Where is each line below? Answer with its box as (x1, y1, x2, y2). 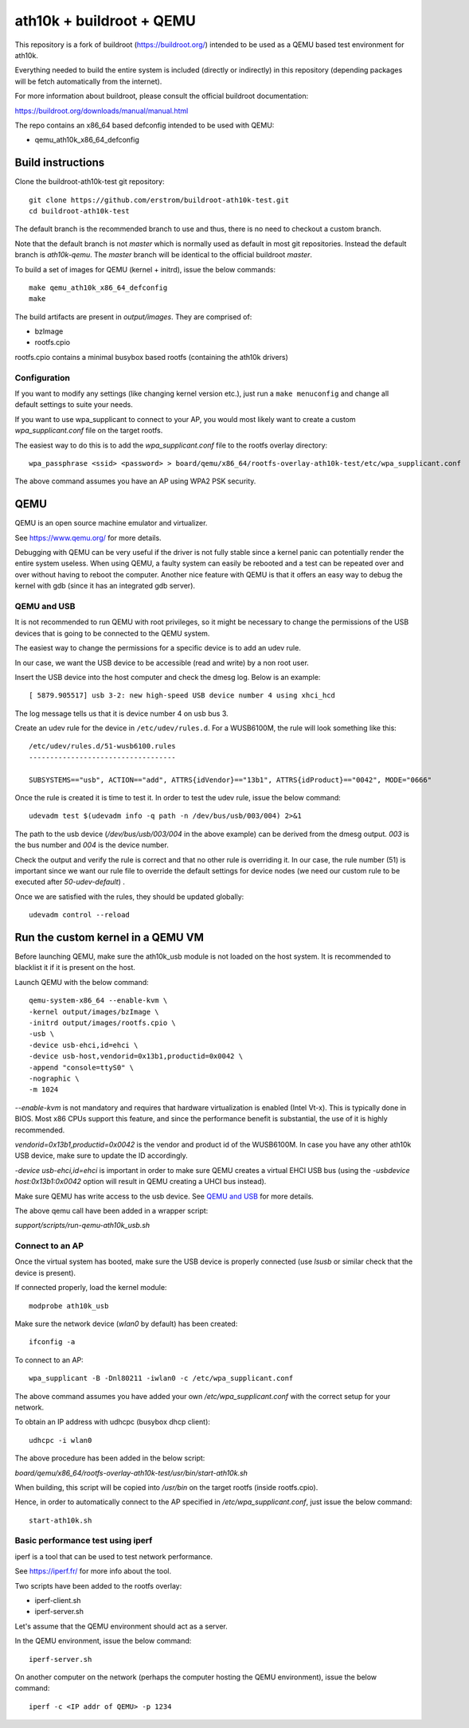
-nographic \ (29, 1073, 80, 1083)
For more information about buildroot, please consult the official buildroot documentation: (14, 92, 309, 101)
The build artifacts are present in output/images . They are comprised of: (14, 311, 252, 322)
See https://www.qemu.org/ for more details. (14, 533, 162, 542)
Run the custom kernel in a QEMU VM (14, 930, 205, 944)
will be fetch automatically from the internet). (14, 76, 162, 86)
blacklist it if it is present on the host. (14, 963, 135, 972)
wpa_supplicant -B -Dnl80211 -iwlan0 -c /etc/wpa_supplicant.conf (29, 1374, 294, 1383)
